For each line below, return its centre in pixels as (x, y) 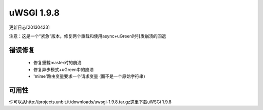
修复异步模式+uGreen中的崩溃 (64, 69)
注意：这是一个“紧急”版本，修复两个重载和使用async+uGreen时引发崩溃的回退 (88, 36)
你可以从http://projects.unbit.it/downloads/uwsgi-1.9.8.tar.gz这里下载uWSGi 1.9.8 (90, 102)
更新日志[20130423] (29, 27)
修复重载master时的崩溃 (57, 63)
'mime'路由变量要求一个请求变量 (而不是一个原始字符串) (89, 76)
